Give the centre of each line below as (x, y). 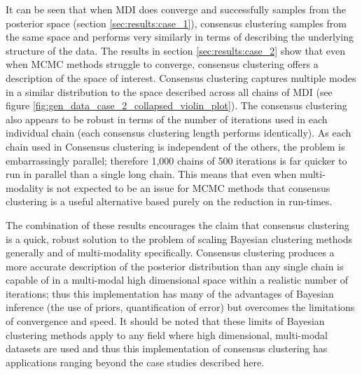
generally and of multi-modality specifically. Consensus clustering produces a (170, 252)
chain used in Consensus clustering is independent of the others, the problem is (175, 146)
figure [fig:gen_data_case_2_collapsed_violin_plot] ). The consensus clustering (176, 105)
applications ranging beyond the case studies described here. (135, 362)
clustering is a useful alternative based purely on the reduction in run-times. (169, 201)
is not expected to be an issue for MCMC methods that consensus (188, 187)
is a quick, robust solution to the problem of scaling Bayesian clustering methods (179, 238)
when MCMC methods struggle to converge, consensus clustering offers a (162, 64)
